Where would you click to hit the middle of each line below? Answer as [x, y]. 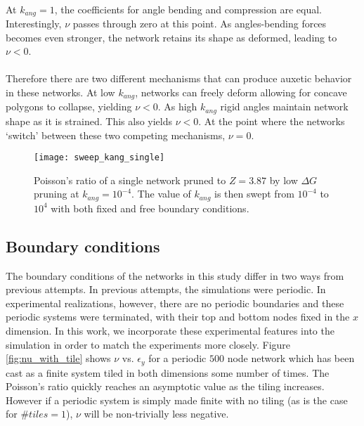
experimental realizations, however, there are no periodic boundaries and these [175, 303]
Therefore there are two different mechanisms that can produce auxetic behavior [179, 78]
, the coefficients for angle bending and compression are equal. [188, 9]
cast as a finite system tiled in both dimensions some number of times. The [168, 372]
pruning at [57, 194]
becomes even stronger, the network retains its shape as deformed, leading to [171, 37]
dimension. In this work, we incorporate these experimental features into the [170, 330]
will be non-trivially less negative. [156, 414]
